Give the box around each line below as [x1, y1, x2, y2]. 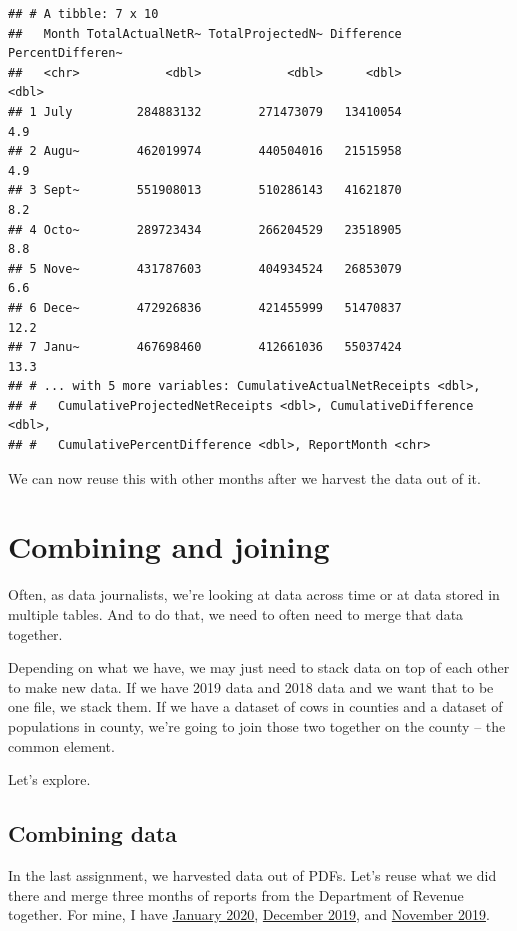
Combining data [8, 818, 178, 849]
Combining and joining [8, 526, 330, 567]
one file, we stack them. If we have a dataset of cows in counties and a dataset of [8, 696, 503, 717]
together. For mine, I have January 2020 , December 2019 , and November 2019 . [8, 904, 490, 925]
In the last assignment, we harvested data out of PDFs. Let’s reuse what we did [8, 864, 497, 885]
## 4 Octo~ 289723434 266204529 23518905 [8, 222, 402, 237]
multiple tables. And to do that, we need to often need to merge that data [8, 603, 464, 624]
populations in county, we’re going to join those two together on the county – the [8, 715, 506, 736]
